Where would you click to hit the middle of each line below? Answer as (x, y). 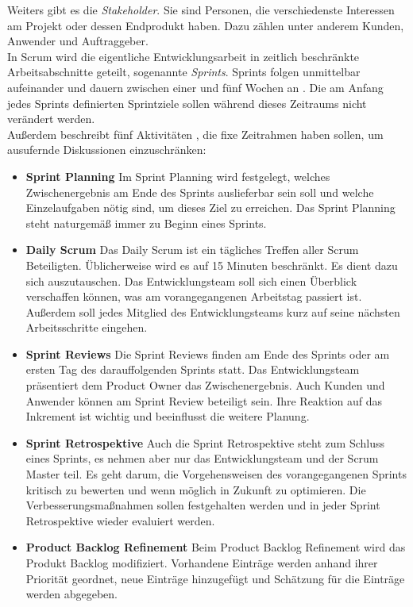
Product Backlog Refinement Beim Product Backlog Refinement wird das (216, 547)
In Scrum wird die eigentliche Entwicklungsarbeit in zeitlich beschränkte (183, 56)
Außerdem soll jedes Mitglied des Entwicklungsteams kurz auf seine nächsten (213, 311)
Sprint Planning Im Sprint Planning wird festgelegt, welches (178, 176)
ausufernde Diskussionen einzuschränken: (107, 150)
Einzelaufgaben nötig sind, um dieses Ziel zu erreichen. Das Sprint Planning (210, 207)
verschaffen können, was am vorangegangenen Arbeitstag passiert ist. (194, 296)
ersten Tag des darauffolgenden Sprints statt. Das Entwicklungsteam (193, 369)
